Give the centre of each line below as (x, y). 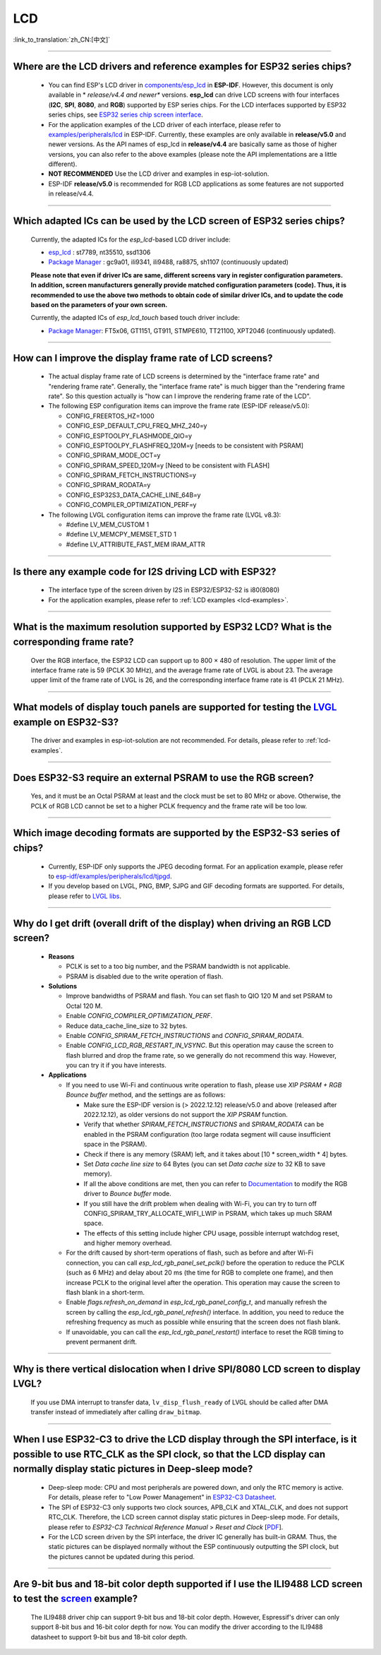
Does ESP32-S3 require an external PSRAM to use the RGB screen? (163, 778)
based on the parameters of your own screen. (99, 305)
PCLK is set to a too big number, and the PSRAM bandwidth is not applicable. (178, 967)
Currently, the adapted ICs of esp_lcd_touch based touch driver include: (135, 318)
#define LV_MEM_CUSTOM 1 (108, 525)
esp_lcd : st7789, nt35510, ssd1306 (99, 252)
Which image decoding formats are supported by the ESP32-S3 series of (177, 833)
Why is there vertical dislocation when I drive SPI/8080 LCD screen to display (187, 1369)
